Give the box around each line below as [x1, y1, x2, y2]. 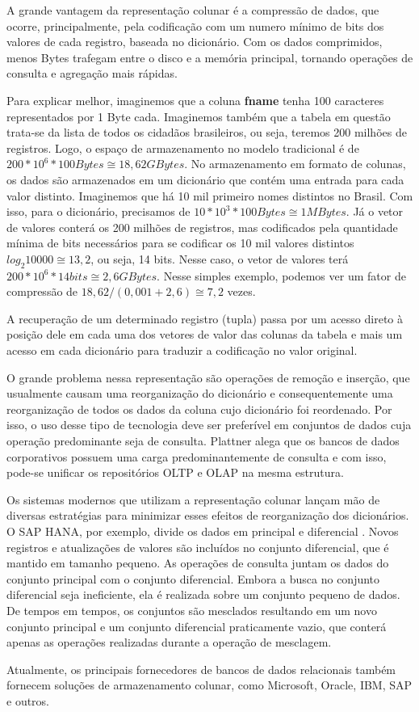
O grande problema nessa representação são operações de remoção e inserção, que [6, 369, 410, 385]
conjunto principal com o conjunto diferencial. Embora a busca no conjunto [6, 570, 380, 587]
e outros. [6, 692, 50, 709]
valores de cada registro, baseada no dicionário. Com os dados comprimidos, [6, 33, 383, 50]
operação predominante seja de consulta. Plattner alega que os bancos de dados [6, 432, 400, 449]
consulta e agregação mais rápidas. [6, 65, 178, 82]
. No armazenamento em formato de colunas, [184, 155, 406, 172]
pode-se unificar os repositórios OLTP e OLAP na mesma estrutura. [6, 464, 344, 481]
